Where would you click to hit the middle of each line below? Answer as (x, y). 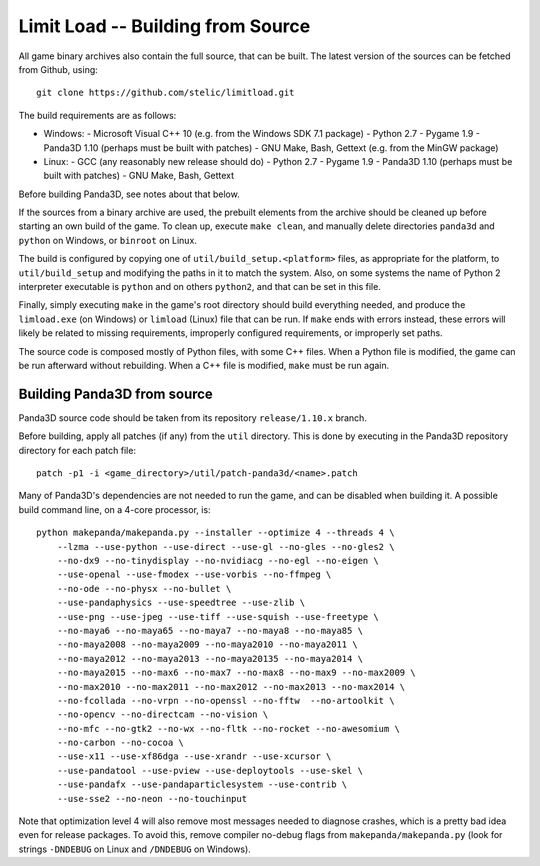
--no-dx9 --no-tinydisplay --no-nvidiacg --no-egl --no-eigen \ (217, 560)
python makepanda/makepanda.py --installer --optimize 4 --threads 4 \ (215, 533)
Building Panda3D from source (116, 393)
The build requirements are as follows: (97, 115)
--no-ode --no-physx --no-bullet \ (144, 588)
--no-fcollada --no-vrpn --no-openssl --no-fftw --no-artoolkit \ (225, 700)
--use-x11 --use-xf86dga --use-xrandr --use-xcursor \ (194, 756)
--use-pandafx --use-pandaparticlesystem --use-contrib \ (202, 784)
